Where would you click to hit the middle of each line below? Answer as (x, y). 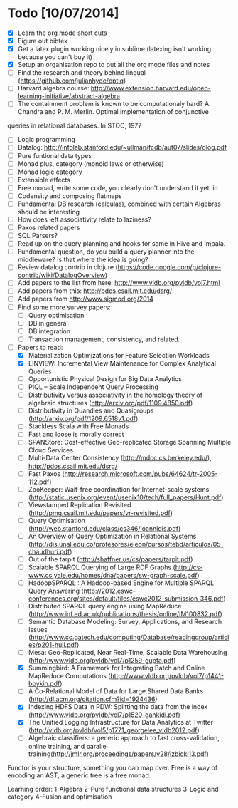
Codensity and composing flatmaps (70, 196)
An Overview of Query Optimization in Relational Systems (112, 536)
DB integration (49, 331)
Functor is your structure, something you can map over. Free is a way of (113, 767)
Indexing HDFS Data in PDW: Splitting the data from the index (118, 707)
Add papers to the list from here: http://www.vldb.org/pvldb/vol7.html (119, 283)
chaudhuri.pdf (49, 551)
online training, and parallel (68, 746)
